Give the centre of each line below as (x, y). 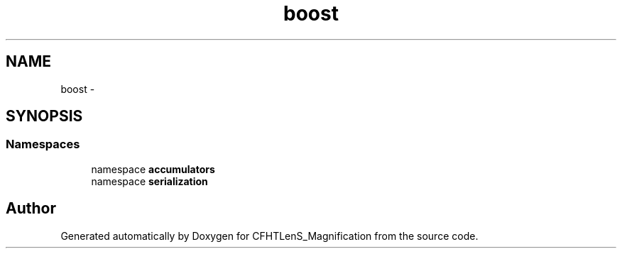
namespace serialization (149, 181)
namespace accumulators (153, 169)
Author (31, 209)
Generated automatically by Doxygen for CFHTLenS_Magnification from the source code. (269, 236)
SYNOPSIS (44, 116)
